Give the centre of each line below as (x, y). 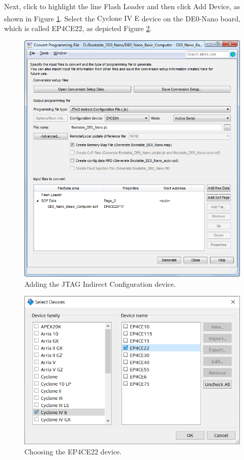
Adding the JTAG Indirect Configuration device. (100, 283)
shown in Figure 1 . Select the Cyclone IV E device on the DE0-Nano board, (122, 18)
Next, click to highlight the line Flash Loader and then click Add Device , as (122, 6)
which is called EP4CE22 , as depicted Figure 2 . (78, 28)
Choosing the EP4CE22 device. (73, 451)
